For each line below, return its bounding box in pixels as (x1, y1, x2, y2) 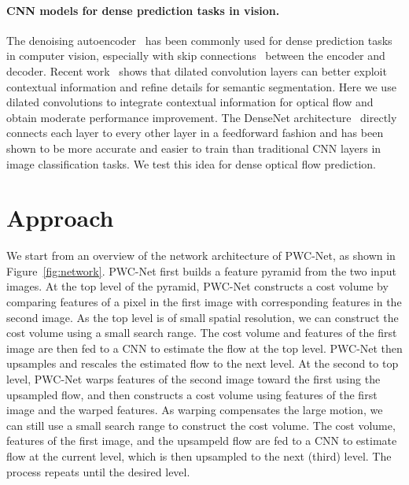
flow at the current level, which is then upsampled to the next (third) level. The (6, 447, 392, 464)
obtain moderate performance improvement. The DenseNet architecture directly (6, 109, 397, 125)
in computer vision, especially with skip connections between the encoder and (6, 47, 385, 64)
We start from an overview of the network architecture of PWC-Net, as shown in (6, 247, 396, 264)
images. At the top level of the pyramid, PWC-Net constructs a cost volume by (6, 278, 389, 294)
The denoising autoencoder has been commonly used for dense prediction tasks (6, 31, 392, 48)
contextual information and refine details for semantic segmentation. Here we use (6, 78, 396, 94)
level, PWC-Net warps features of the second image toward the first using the (6, 371, 381, 387)
